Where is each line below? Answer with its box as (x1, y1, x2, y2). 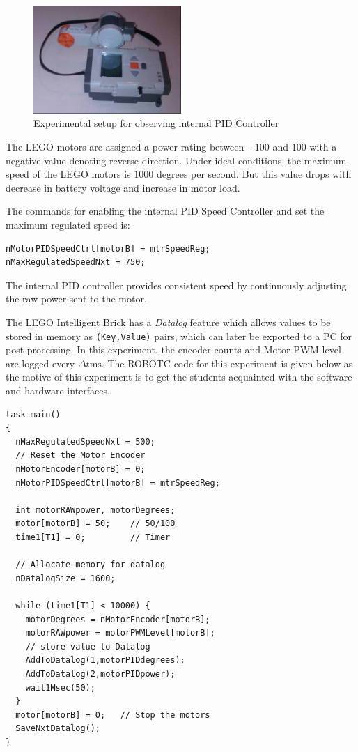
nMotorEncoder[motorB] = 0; (15, 464, 146, 475)
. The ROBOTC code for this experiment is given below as (101, 355, 353, 370)
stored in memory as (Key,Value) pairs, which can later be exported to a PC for (6, 328, 352, 343)
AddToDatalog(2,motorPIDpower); (25, 668, 176, 679)
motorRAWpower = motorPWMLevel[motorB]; (25, 628, 215, 638)
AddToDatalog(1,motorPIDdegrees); (25, 655, 185, 666)
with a (309, 139, 337, 154)
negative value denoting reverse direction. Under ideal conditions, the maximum (6, 153, 347, 167)
